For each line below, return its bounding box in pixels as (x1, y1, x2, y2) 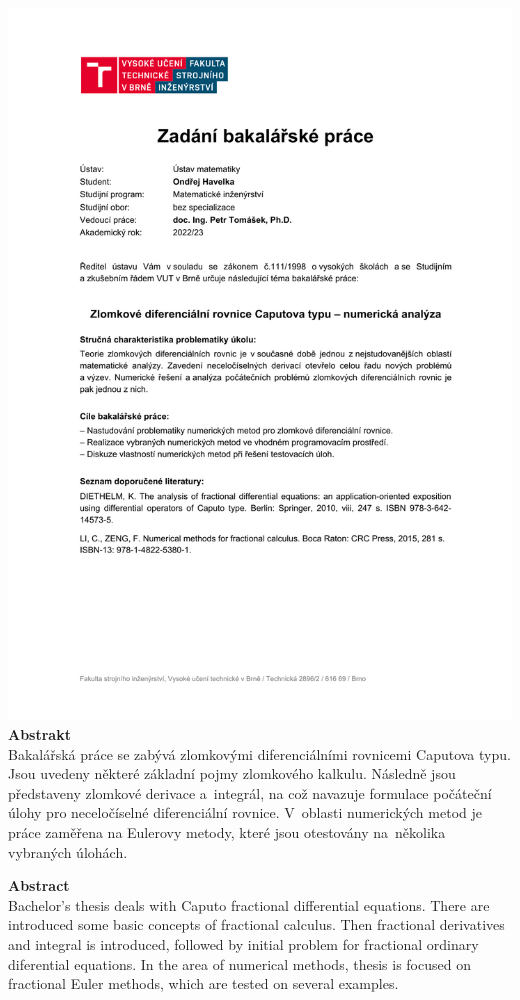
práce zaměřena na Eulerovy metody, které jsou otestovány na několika (8, 821, 446, 842)
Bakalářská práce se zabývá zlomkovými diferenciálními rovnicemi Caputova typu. (8, 743, 511, 764)
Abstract (8, 875, 70, 896)
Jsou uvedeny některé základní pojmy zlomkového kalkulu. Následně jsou (8, 763, 456, 784)
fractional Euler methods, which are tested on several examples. (8, 973, 399, 994)
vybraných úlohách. (8, 841, 128, 862)
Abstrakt (8, 724, 71, 745)
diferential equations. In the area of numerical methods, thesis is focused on (8, 953, 471, 974)
